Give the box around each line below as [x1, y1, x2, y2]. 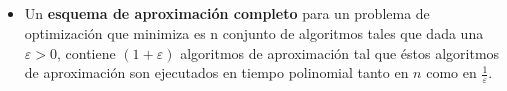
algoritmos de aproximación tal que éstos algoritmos [180, 42, 500, 63]
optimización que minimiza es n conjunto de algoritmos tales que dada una [24, 22, 484, 43]
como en [426, 62, 477, 83]
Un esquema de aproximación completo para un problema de [24, 3, 430, 24]
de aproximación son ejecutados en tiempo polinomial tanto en [24, 62, 409, 83]
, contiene [56, 42, 116, 63]
